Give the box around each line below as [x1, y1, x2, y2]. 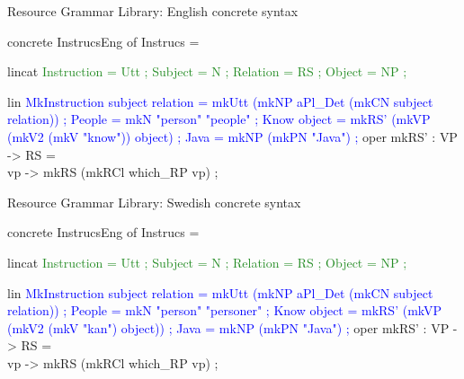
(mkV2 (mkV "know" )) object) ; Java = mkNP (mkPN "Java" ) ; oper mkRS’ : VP [7, 127, 458, 145]
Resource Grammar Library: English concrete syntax [7, 2, 299, 20]
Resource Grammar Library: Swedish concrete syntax [7, 192, 301, 211]
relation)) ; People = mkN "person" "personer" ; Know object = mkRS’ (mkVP [7, 301, 442, 320]
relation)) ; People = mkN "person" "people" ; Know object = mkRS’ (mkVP [7, 110, 431, 128]
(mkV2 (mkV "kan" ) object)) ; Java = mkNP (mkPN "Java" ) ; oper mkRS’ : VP [7, 318, 450, 337]
